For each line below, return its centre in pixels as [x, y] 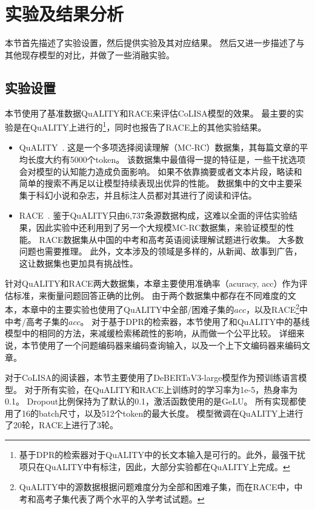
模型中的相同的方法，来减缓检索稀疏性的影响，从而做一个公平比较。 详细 [151, 333]
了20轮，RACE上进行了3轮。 [62, 425]
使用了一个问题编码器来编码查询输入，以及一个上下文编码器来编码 [170, 345]
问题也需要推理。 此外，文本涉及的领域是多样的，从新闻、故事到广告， [161, 251]
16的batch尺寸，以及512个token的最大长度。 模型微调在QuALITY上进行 [162, 413]
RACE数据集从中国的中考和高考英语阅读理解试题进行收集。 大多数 [171, 239]
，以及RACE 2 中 [277, 309]
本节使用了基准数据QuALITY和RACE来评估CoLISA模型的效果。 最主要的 [150, 113]
